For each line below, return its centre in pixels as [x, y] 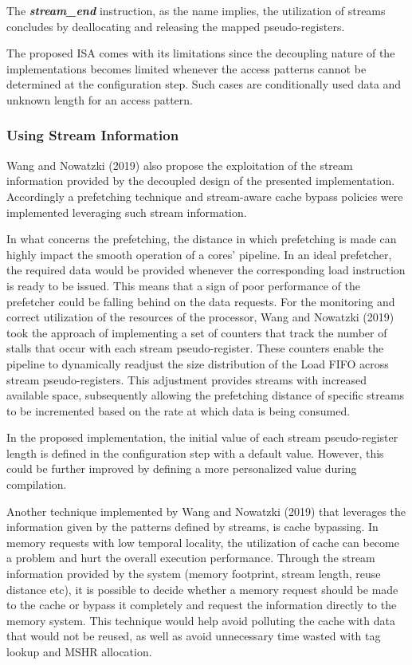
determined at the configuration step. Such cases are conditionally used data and [204, 84]
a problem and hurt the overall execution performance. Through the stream [191, 558]
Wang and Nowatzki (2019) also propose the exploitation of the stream [180, 165]
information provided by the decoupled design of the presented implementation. [201, 181]
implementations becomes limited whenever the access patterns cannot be [186, 68]
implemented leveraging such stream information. [127, 212]
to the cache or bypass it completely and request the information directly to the [202, 605]
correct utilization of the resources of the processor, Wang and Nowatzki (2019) [200, 317]
